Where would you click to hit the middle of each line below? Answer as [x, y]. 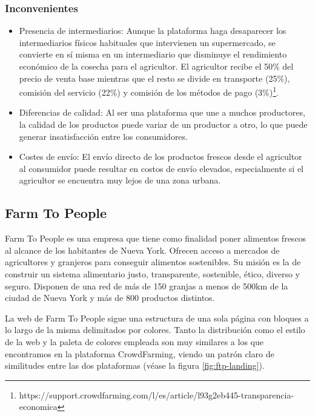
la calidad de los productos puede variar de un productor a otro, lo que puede [163, 124]
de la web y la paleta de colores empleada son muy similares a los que [134, 341]
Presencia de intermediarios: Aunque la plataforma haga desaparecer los [153, 31]
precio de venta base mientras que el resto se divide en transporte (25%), [154, 78]
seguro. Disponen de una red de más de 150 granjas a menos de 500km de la [147, 286]
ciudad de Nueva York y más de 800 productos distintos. [110, 298]
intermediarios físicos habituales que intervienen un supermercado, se [147, 42]
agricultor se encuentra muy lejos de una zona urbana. [120, 180]
